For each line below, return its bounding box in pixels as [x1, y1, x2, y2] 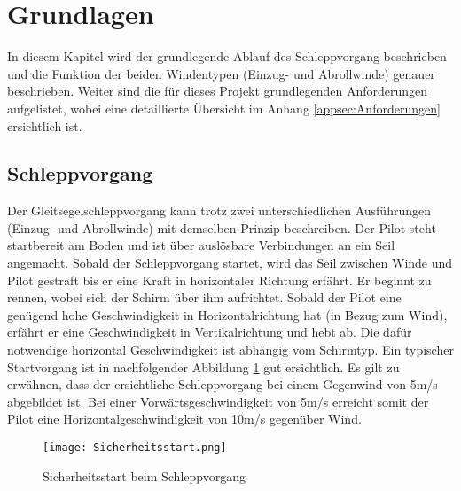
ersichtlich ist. [7, 116, 82, 135]
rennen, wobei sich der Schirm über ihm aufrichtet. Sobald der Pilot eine [7, 288, 402, 307]
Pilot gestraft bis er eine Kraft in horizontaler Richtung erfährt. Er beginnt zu [7, 270, 432, 289]
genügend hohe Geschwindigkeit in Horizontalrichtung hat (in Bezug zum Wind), [7, 305, 448, 323]
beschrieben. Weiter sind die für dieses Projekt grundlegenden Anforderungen [7, 82, 428, 100]
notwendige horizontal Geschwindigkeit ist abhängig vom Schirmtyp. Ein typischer [7, 340, 454, 359]
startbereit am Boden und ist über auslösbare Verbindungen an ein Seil [7, 236, 395, 254]
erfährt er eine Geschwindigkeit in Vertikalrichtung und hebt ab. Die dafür [7, 323, 412, 341]
